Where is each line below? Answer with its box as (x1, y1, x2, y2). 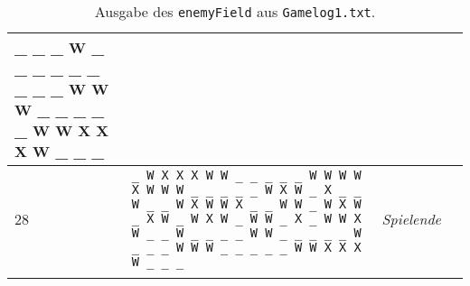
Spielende (381, 208, 441, 229)
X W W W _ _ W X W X (131, 182, 332, 197)
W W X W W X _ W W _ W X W (131, 197, 362, 211)
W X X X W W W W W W (146, 168, 362, 182)
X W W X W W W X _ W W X (146, 211, 362, 226)
